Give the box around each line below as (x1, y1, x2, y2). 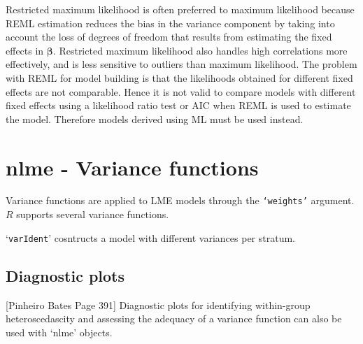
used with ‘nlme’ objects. (6, 324, 113, 339)
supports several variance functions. (16, 207, 169, 222)
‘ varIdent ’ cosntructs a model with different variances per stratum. (6, 230, 296, 245)
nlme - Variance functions (6, 152, 259, 181)
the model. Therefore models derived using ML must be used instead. (6, 111, 304, 126)
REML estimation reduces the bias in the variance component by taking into (6, 15, 335, 30)
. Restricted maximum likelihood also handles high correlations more (52, 43, 348, 57)
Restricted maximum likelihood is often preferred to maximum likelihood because (6, 2, 355, 16)
